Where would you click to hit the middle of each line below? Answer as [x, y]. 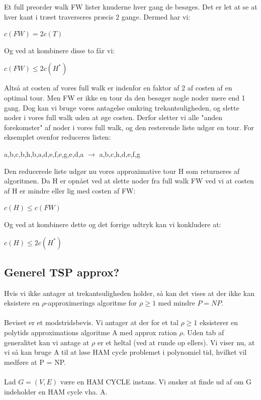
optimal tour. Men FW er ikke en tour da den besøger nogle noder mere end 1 [125, 97]
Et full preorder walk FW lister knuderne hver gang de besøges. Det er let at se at [131, 7]
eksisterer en [219, 322]
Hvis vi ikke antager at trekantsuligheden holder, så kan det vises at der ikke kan [129, 293]
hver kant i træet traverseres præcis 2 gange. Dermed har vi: [97, 16]
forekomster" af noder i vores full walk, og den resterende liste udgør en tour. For [129, 127]
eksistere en [22, 303]
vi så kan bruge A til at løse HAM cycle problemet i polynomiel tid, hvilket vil [125, 352]
